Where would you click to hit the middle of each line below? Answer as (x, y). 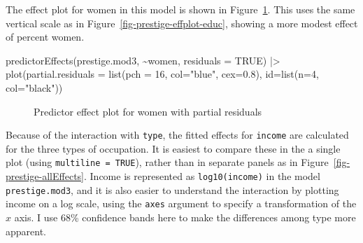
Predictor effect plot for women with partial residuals (148, 111)
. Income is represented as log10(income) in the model (202, 176)
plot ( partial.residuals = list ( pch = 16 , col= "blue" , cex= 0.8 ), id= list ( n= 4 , (162, 74)
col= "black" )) (34, 87)
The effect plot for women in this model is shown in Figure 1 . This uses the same (180, 9)
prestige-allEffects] (45, 176)
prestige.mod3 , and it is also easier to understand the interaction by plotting (172, 189)
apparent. (26, 231)
